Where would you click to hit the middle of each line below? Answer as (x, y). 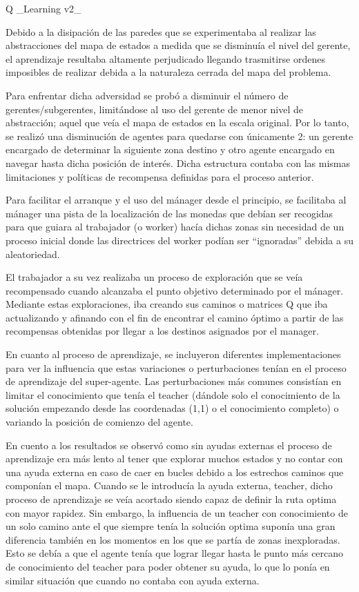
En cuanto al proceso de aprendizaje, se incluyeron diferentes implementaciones (173, 354)
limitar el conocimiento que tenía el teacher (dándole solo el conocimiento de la (173, 394)
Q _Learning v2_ (43, 8)
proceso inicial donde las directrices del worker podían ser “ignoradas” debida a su (179, 240)
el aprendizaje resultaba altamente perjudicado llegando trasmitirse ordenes (165, 58)
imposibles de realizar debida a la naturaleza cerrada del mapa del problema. (168, 72)
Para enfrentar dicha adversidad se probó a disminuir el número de (147, 95)
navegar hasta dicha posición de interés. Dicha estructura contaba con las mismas (178, 162)
